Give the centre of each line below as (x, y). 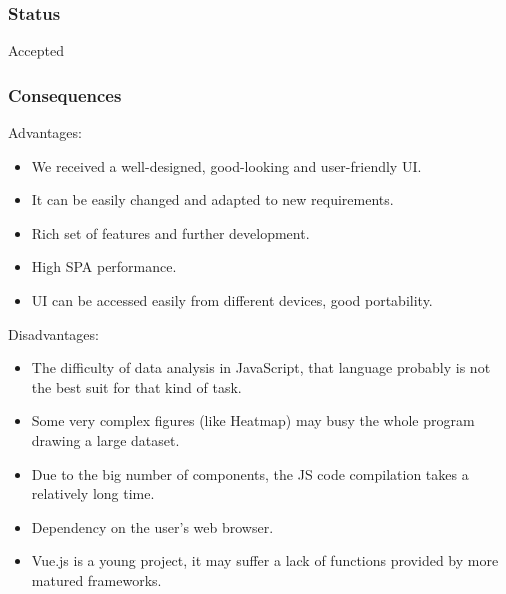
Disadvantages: (53, 333)
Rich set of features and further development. (170, 232)
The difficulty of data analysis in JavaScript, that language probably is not (261, 367)
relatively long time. (93, 493)
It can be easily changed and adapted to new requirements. (212, 199)
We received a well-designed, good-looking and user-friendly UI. (226, 165)
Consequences (65, 94)
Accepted (36, 50)
